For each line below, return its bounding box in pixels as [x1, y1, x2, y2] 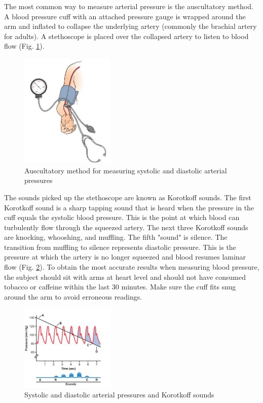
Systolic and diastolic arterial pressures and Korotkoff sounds [24, 389, 214, 400]
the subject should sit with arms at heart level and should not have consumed [4, 271, 246, 282]
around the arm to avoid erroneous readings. [4, 291, 142, 302]
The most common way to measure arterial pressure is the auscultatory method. [4, 1, 253, 11]
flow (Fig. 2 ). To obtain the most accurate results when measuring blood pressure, [4, 262, 259, 272]
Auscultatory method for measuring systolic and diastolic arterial [24, 165, 227, 175]
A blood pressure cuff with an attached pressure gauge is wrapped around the [4, 11, 246, 21]
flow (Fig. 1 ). [4, 41, 45, 51]
